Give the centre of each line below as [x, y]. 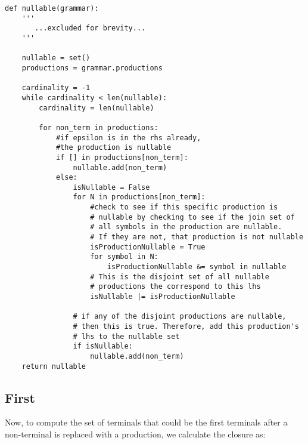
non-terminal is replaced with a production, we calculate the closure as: [135, 434]
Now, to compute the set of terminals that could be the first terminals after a [146, 422]
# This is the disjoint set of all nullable [180, 277]
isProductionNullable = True [148, 247]
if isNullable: [103, 346]
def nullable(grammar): [52, 8]
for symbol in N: [124, 257]
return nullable [54, 366]
